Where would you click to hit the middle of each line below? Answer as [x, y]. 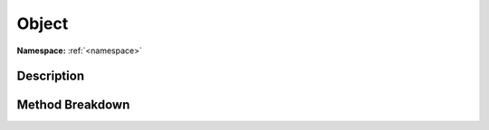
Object [43, 23]
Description [51, 76]
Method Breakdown [73, 105]
